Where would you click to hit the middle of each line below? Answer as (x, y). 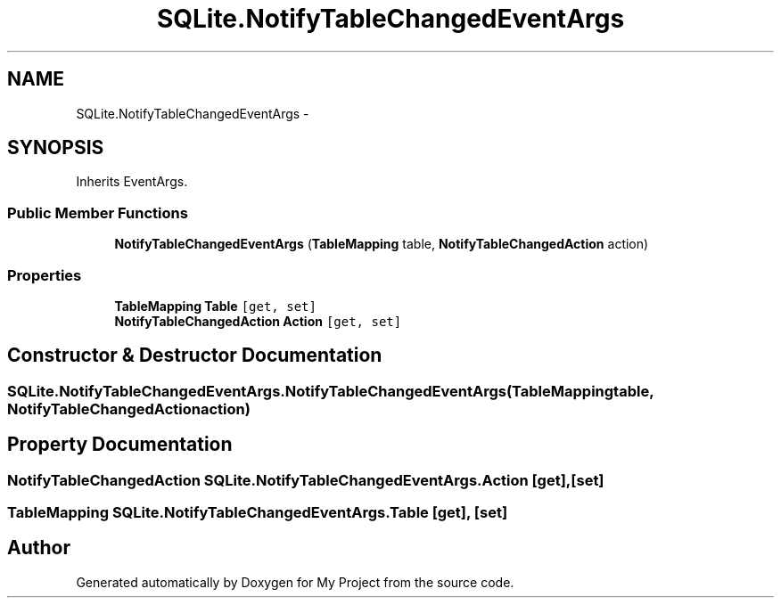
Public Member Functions (98, 213)
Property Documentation (120, 445)
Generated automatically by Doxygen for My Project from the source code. (295, 582)
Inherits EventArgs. (132, 182)
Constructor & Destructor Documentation (195, 356)
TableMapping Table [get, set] (215, 306)
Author (39, 548)
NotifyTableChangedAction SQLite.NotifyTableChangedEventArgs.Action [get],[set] (306, 480)
